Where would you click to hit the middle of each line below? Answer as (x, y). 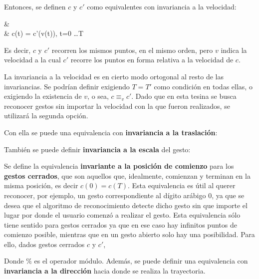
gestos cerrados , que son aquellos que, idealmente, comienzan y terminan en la (127, 175)
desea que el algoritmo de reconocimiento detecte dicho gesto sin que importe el (126, 205)
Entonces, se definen (35, 6)
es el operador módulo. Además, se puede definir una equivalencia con (141, 261)
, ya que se (228, 195)
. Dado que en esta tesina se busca (184, 96)
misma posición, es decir (41, 185)
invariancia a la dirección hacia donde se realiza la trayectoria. (105, 271)
